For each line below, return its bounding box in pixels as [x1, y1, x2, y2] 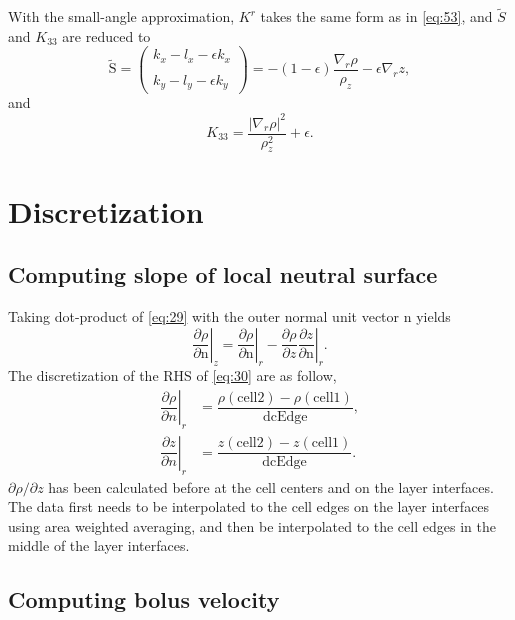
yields [416, 306, 451, 326]
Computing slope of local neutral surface [8, 259, 438, 290]
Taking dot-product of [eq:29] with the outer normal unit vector [8, 306, 400, 326]
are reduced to [62, 25, 151, 46]
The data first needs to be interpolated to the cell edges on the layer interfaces [8, 496, 490, 517]
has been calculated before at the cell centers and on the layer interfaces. [48, 476, 494, 497]
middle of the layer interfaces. [8, 535, 190, 556]
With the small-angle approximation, [8, 6, 235, 27]
